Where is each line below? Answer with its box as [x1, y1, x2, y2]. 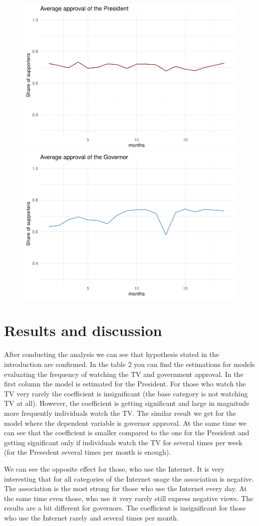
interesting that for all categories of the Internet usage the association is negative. [4, 473, 254, 484]
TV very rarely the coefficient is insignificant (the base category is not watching [4, 388, 248, 398]
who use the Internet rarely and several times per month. [4, 512, 179, 523]
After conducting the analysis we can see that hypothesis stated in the [4, 349, 219, 359]
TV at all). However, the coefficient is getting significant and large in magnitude [4, 398, 250, 408]
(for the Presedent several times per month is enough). [4, 447, 171, 457]
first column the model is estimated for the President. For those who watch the [4, 378, 246, 389]
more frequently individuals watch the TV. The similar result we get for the [4, 407, 236, 418]
